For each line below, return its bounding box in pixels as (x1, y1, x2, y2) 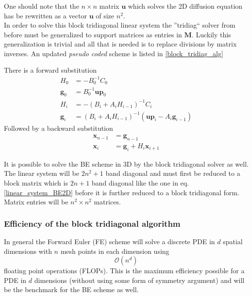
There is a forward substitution (4, 64, 97, 75)
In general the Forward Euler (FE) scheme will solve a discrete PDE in (4, 236, 215, 246)
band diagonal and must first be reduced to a (105, 168, 240, 178)
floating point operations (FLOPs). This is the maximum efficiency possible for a (4, 265, 245, 276)
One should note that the (4, 1, 79, 11)
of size (96, 10, 115, 20)
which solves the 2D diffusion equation (128, 1, 243, 11)
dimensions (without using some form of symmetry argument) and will (34, 275, 245, 285)
